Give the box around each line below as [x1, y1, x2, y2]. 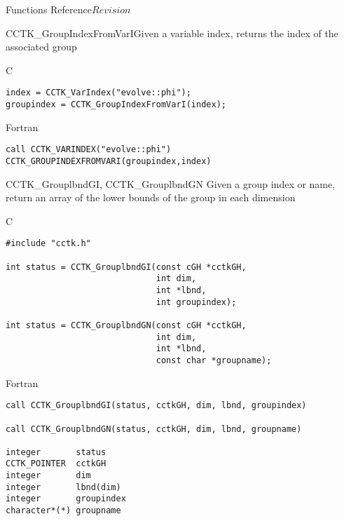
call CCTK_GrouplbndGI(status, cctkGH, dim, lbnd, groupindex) [6, 400, 307, 411]
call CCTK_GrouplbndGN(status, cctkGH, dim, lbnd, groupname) [6, 424, 302, 434]
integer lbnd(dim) [6, 482, 121, 492]
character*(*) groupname [6, 506, 121, 516]
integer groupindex [6, 494, 126, 504]
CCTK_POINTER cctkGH [6, 459, 106, 469]
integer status [6, 447, 106, 457]
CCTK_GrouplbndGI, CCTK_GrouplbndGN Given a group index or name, [6, 176, 336, 191]
